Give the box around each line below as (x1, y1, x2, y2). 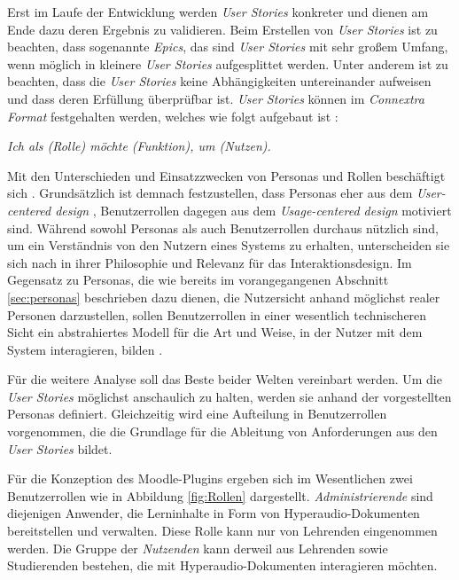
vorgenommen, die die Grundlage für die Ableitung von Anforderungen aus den (7, 422, 438, 441)
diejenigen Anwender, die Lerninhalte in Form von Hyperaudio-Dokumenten (7, 504, 420, 522)
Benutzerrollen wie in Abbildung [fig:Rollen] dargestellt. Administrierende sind (7, 486, 433, 505)
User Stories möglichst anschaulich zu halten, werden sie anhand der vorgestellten (7, 387, 452, 405)
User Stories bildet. (7, 439, 113, 458)
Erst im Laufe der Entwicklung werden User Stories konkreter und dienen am (7, 3, 429, 20)
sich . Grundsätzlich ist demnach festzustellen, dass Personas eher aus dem (7, 184, 413, 202)
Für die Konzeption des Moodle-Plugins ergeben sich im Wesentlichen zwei (7, 469, 413, 488)
